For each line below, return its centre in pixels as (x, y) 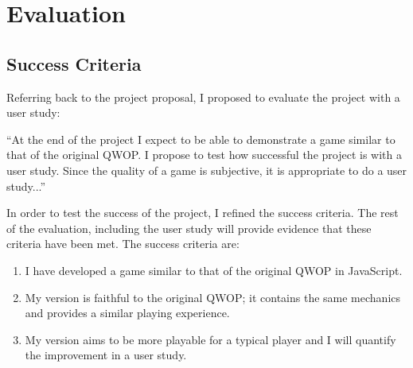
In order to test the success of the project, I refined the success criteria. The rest (203, 213)
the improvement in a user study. (106, 355)
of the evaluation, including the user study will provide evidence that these (189, 228)
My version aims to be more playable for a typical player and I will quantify (210, 339)
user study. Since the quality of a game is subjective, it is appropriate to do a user (207, 170)
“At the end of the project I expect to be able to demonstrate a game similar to (201, 139)
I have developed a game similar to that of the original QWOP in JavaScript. (214, 270)
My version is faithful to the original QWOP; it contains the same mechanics (213, 297)
